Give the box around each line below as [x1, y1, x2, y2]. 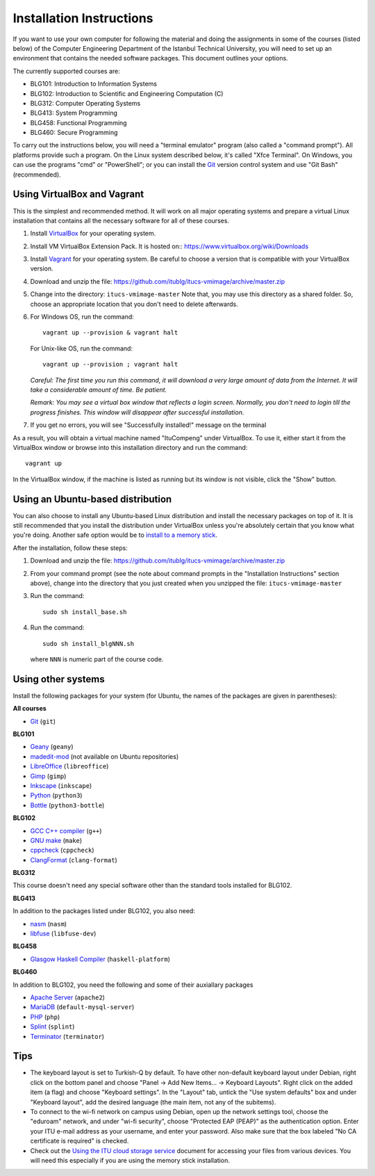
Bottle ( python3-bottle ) [30, 800, 105, 809]
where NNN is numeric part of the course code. [30, 654, 164, 663]
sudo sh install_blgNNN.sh [42, 640, 135, 647]
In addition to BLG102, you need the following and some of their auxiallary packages [12, 981, 253, 989]
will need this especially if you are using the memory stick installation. [30, 1156, 231, 1164]
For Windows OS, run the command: [30, 313, 135, 321]
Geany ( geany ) [30, 743, 74, 751]
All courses [12, 704, 47, 713]
